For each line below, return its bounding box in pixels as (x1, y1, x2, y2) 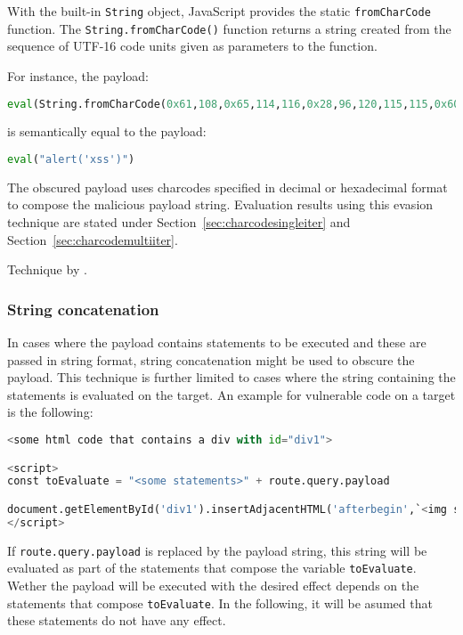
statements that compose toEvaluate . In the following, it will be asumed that (7, 593, 433, 612)
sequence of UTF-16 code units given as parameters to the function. (7, 37, 378, 55)
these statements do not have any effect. (7, 611, 226, 630)
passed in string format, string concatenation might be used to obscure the (7, 350, 415, 369)
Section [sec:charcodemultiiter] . (7, 230, 178, 248)
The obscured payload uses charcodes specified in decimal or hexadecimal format (7, 177, 448, 196)
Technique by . (7, 260, 87, 279)
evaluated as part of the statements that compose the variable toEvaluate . (7, 558, 417, 577)
